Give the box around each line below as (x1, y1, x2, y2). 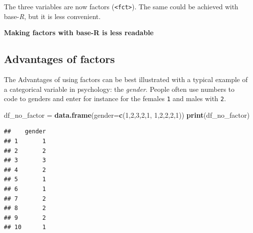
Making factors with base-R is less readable (4, 27, 154, 38)
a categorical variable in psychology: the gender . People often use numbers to (4, 84, 235, 94)
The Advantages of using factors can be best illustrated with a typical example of (4, 74, 248, 85)
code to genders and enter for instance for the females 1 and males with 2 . (4, 93, 226, 104)
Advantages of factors (4, 51, 115, 66)
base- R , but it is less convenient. (4, 11, 101, 21)
